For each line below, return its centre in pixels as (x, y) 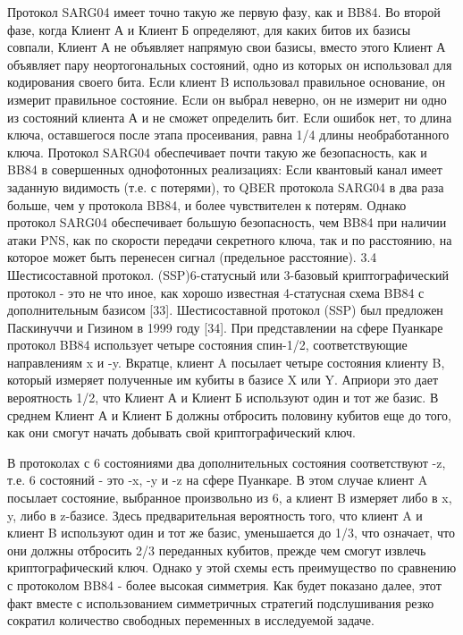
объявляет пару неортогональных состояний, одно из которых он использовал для (230, 64)
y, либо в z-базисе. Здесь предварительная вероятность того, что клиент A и (215, 515)
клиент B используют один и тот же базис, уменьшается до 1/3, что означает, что (231, 533)
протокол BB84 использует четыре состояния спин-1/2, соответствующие (207, 345)
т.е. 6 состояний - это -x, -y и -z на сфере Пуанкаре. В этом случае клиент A (218, 480)
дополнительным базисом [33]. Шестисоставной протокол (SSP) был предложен (225, 310)
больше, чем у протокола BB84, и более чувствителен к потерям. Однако (207, 204)
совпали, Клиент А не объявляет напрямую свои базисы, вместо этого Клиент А (227, 47)
